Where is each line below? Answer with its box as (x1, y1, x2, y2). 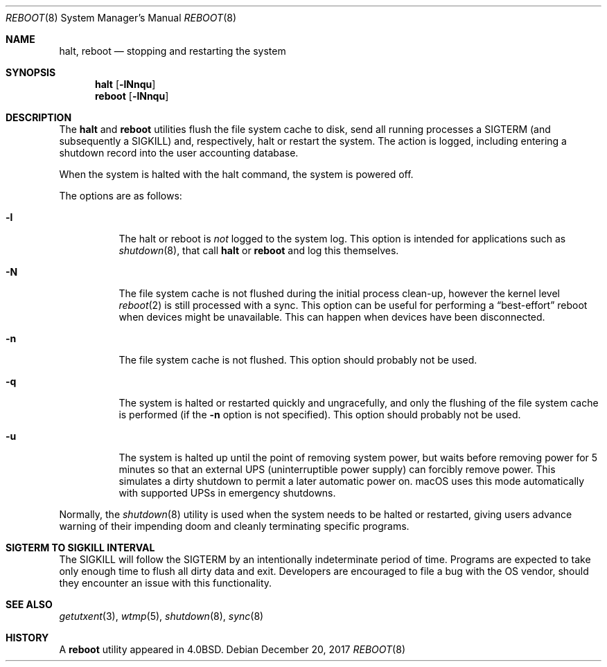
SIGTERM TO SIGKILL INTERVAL (6, 542, 155, 553)
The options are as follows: (59, 190, 182, 202)
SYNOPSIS (6, 66, 56, 78)
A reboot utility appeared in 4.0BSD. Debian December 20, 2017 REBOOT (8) (59, 643, 405, 655)
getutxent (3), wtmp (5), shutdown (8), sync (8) (59, 610, 264, 622)
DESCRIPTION (6, 112, 72, 123)
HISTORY (6, 632, 49, 643)
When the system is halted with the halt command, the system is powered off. (59, 168, 414, 180)
